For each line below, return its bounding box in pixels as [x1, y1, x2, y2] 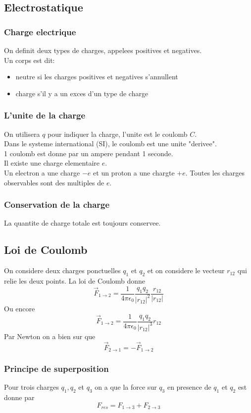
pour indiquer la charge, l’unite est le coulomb [48, 128, 188, 139]
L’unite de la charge [4, 109, 86, 121]
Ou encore [4, 303, 35, 313]
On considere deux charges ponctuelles [4, 265, 121, 276]
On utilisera [4, 128, 40, 139]
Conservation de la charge [4, 198, 110, 211]
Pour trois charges [4, 382, 59, 392]
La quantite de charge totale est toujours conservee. [4, 218, 161, 228]
